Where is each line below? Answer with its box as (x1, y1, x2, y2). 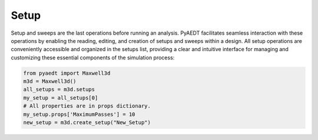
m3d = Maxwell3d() (23, 78, 77, 85)
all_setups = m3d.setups (23, 86, 95, 93)
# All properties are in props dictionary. (23, 103, 151, 109)
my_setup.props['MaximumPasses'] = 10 (23, 111, 135, 118)
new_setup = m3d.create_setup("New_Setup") (23, 119, 151, 126)
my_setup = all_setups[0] (23, 94, 98, 101)
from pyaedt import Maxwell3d (23, 69, 111, 76)
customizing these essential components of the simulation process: (11, 54, 175, 61)
